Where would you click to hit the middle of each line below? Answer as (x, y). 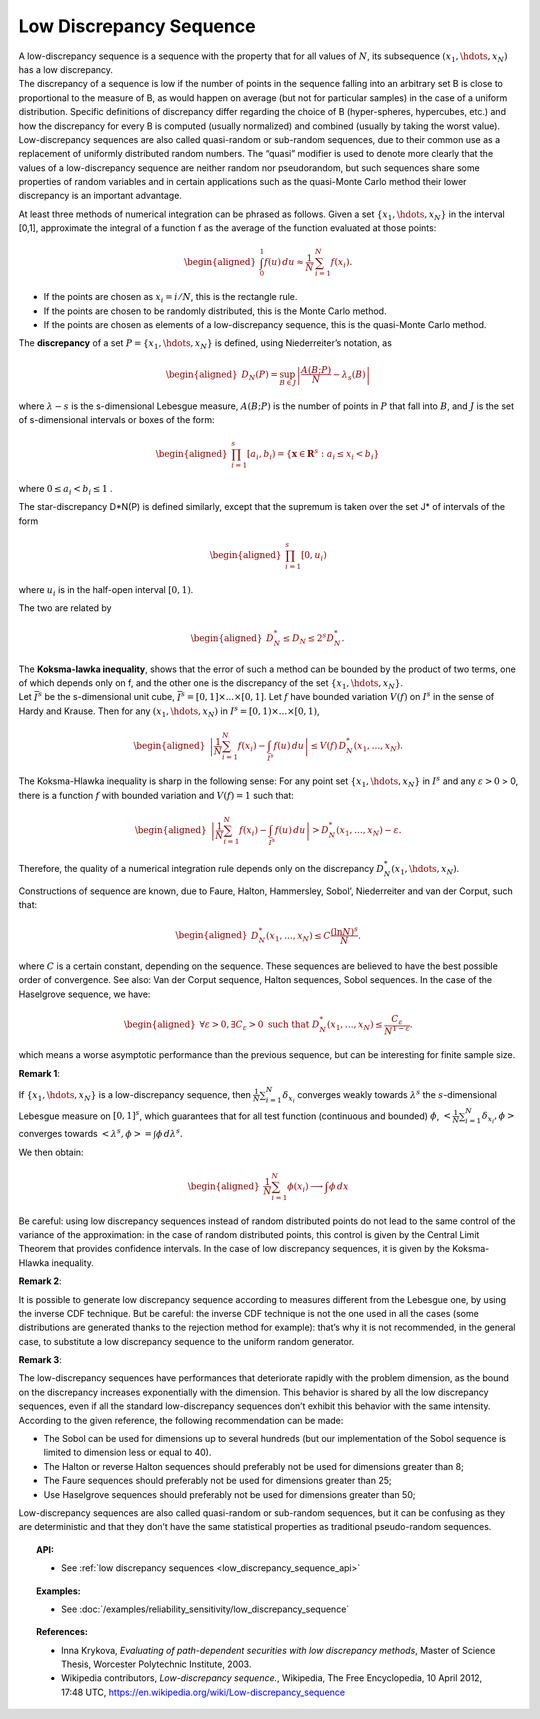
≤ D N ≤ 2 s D (308, 638)
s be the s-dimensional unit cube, (106, 696)
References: (62, 1632)
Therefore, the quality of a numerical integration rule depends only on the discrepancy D (201, 869)
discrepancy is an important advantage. (100, 196)
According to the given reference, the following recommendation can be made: (181, 1420)
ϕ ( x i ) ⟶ (305, 1187)
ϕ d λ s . (169, 1133)
